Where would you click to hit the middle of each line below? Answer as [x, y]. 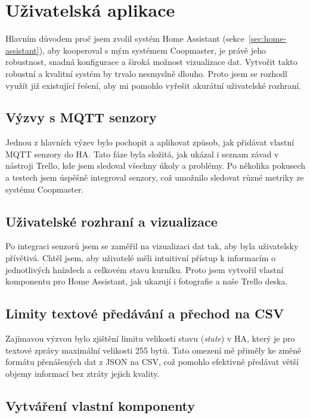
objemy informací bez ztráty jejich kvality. [83, 373]
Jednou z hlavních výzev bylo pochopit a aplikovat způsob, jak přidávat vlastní [150, 142]
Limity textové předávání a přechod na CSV [145, 313]
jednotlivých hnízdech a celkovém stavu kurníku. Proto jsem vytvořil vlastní [145, 269]
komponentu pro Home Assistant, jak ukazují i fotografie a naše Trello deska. [147, 281]
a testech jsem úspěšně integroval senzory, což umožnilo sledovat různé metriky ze [155, 177]
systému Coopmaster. [45, 189]
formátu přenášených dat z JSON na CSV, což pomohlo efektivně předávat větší [152, 362]
